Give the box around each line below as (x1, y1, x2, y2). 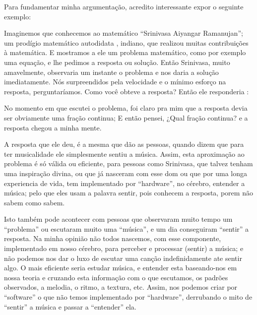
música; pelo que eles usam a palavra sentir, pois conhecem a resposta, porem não (4, 188, 253, 198)
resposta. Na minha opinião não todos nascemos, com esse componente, (4, 233, 221, 244)
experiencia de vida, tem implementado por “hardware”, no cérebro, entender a (4, 178, 245, 188)
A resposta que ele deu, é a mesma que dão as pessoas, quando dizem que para (4, 139, 244, 149)
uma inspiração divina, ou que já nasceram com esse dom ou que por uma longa (4, 168, 248, 178)
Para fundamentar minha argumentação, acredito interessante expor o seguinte (4, 1, 244, 11)
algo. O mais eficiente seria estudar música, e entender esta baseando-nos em (4, 262, 237, 273)
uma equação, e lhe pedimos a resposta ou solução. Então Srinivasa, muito (4, 57, 230, 67)
